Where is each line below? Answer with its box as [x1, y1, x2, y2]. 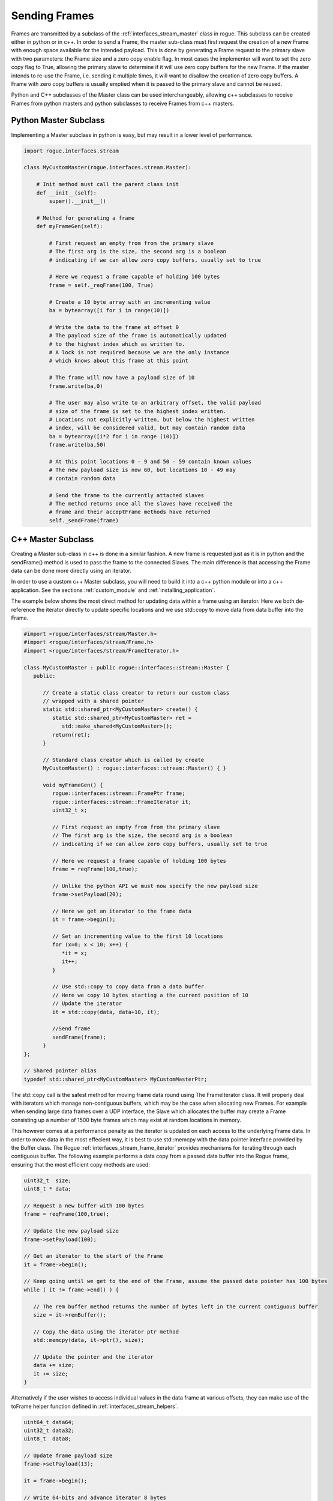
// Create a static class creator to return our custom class [43, 689, 230, 696]
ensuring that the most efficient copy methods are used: [11, 1161, 150, 1168]
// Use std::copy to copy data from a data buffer [52, 983, 205, 990]
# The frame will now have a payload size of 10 [49, 374, 195, 381]
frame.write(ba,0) [49, 382, 103, 390]
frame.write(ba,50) [49, 441, 106, 448]
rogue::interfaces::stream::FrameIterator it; [52, 799, 192, 805]
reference [11, 606, 35, 613]
